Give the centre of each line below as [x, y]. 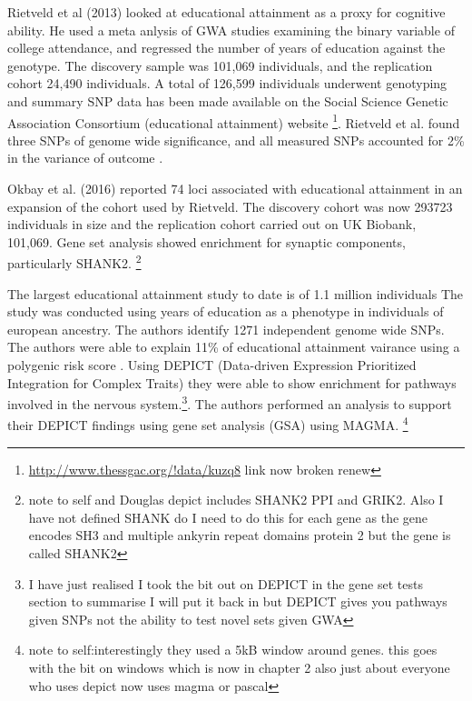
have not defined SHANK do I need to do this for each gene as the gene [228, 517]
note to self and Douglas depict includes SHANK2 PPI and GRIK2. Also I [236, 500]
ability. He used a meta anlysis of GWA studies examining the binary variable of [231, 30]
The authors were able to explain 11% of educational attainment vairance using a [234, 347]
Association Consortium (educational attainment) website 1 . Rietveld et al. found [234, 121]
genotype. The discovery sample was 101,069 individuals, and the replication [220, 65]
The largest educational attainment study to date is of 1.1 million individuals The [236, 293]
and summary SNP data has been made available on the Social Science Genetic [228, 100]
